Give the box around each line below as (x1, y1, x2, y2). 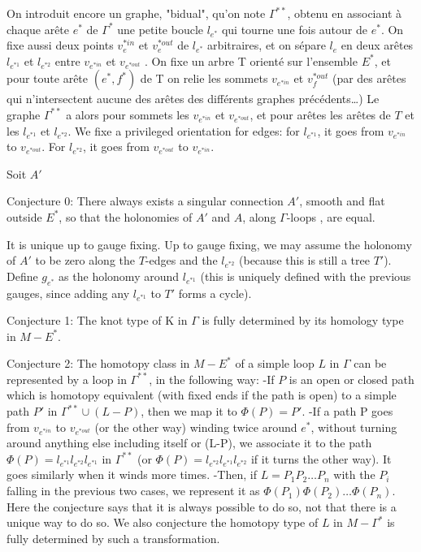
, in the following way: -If (149, 370, 275, 387)
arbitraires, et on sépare (207, 37, 326, 54)
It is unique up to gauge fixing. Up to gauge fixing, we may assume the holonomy (7, 235, 412, 252)
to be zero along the (35, 252, 136, 269)
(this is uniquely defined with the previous (200, 267, 411, 284)
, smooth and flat (299, 192, 385, 209)
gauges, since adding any (7, 284, 130, 301)
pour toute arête (7, 70, 89, 87)
